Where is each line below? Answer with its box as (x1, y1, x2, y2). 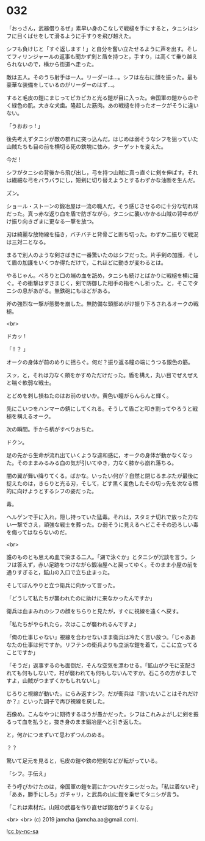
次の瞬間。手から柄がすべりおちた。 (6, 425, 98, 433)
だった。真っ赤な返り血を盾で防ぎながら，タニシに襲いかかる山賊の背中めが (6, 210, 199, 217)
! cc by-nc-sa (6, 828, 38, 835)
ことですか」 (6, 648, 38, 656)
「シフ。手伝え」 (6, 770, 49, 777)
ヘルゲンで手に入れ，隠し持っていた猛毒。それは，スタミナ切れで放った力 (6, 513, 193, 521)
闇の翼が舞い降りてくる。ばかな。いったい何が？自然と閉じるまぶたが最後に (6, 472, 199, 479)
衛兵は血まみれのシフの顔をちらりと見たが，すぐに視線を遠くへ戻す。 (6, 607, 182, 615)
